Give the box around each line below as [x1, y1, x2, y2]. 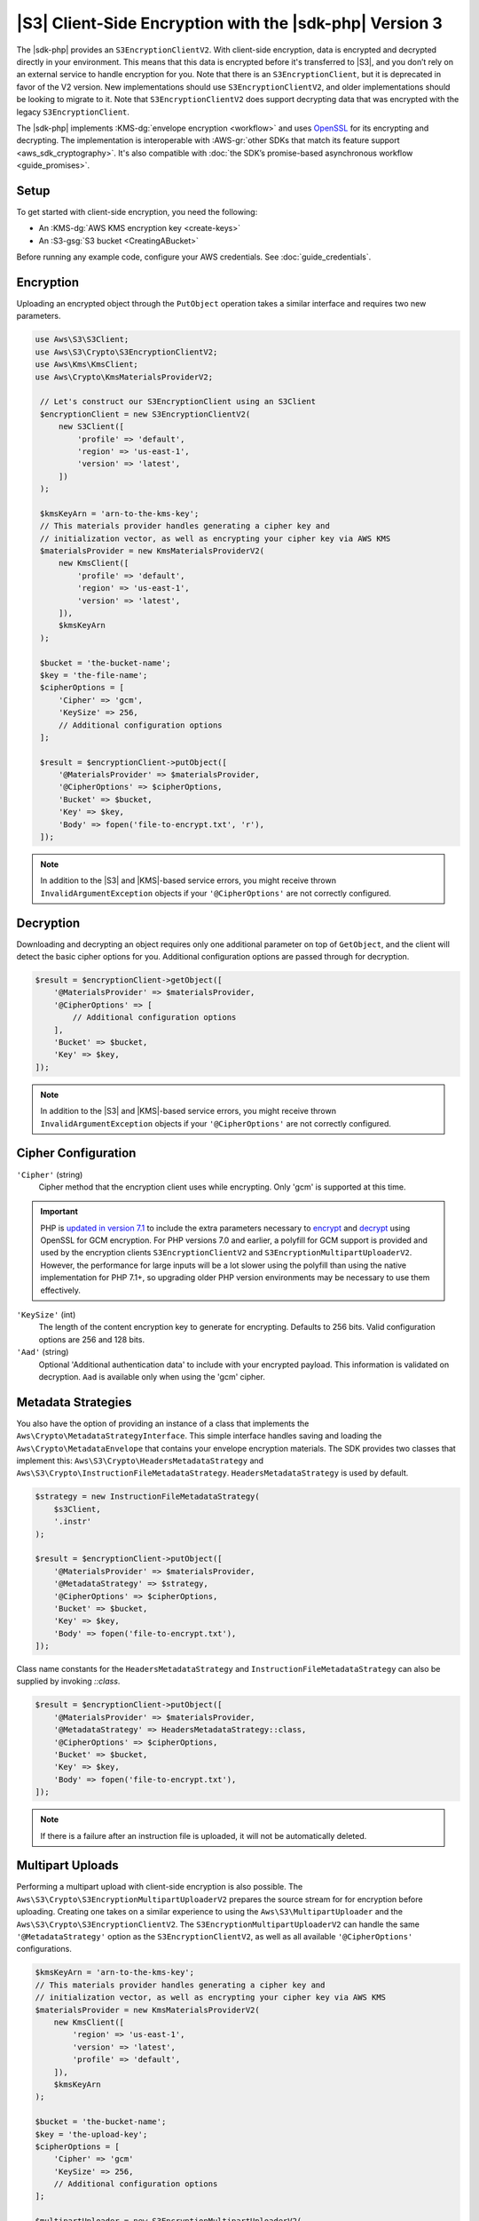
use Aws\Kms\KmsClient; [35, 360, 139, 370]
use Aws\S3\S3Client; [35, 334, 130, 345]
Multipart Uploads [16, 1858, 119, 1874]
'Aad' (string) [16, 1347, 69, 1357]
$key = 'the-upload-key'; [35, 2129, 148, 2139]
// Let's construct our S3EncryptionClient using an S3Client [40, 396, 317, 407]
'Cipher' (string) [16, 1169, 83, 1180]
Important [40, 1206, 79, 1217]
